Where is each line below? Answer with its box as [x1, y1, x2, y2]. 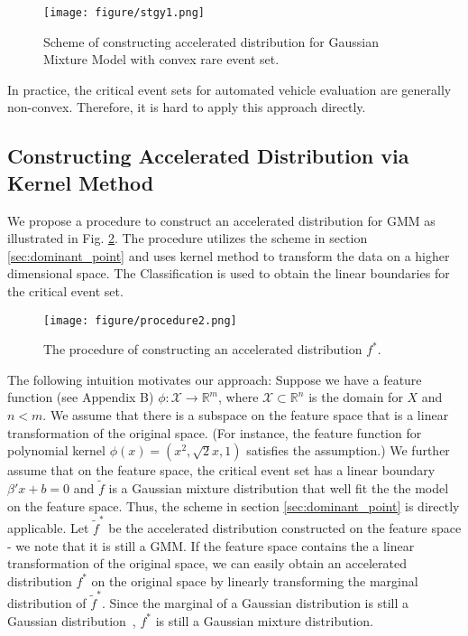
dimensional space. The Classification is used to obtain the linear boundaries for [7, 264, 450, 283]
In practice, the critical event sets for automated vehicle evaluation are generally [7, 79, 452, 98]
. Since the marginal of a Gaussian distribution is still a [101, 594, 408, 613]
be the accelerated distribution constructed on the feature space [108, 518, 462, 537]
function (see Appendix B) [7, 388, 154, 407]
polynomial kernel [7, 441, 106, 460]
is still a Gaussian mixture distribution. [155, 611, 373, 630]
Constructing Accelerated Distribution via [7, 142, 409, 170]
